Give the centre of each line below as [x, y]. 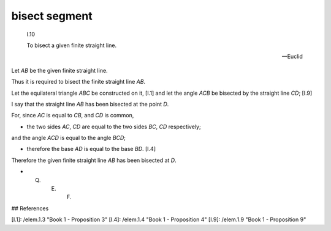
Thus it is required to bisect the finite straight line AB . [78, 82]
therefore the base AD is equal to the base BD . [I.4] [91, 149]
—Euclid [292, 57]
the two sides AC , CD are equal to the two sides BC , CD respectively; [114, 127]
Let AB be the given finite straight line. [59, 70]
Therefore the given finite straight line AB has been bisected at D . [94, 160]
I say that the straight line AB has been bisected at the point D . [90, 104]
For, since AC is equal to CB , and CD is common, [73, 116]
